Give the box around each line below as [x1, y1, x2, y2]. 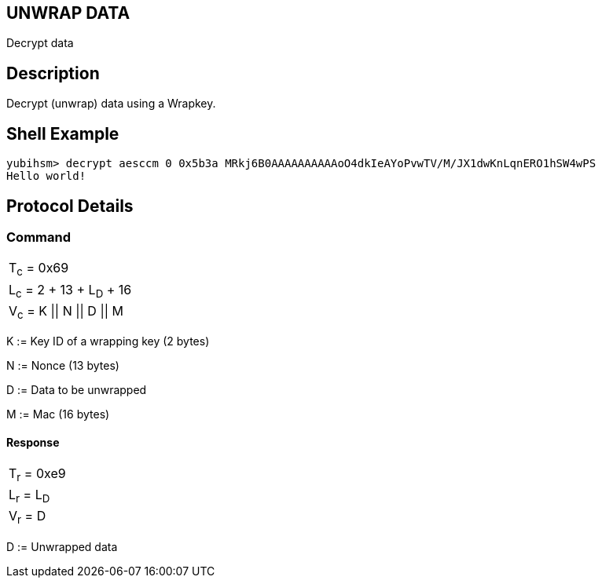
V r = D [9, 508, 46, 527]
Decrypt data [6, 36, 74, 50]
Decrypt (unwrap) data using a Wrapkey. [6, 97, 216, 111]
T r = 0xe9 [9, 465, 66, 484]
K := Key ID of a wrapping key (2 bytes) [6, 334, 210, 348]
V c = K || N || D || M [9, 302, 123, 321]
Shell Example [6, 123, 119, 144]
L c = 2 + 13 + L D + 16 [9, 281, 132, 300]
